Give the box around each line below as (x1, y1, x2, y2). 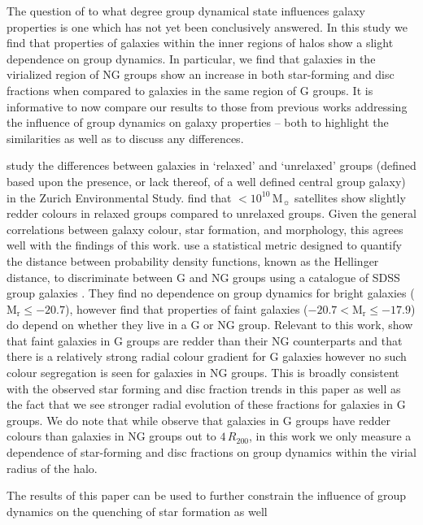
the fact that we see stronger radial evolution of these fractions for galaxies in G (7, 396, 406, 413)
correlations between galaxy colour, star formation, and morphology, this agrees (7, 220, 403, 237)
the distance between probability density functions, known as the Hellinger (7, 252, 379, 269)
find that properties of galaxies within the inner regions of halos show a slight (7, 34, 394, 51)
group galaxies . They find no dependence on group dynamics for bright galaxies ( (7, 284, 415, 302)
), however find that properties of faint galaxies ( (64, 300, 308, 317)
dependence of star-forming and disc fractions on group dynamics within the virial (7, 444, 416, 461)
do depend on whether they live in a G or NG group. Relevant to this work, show (7, 316, 413, 333)
